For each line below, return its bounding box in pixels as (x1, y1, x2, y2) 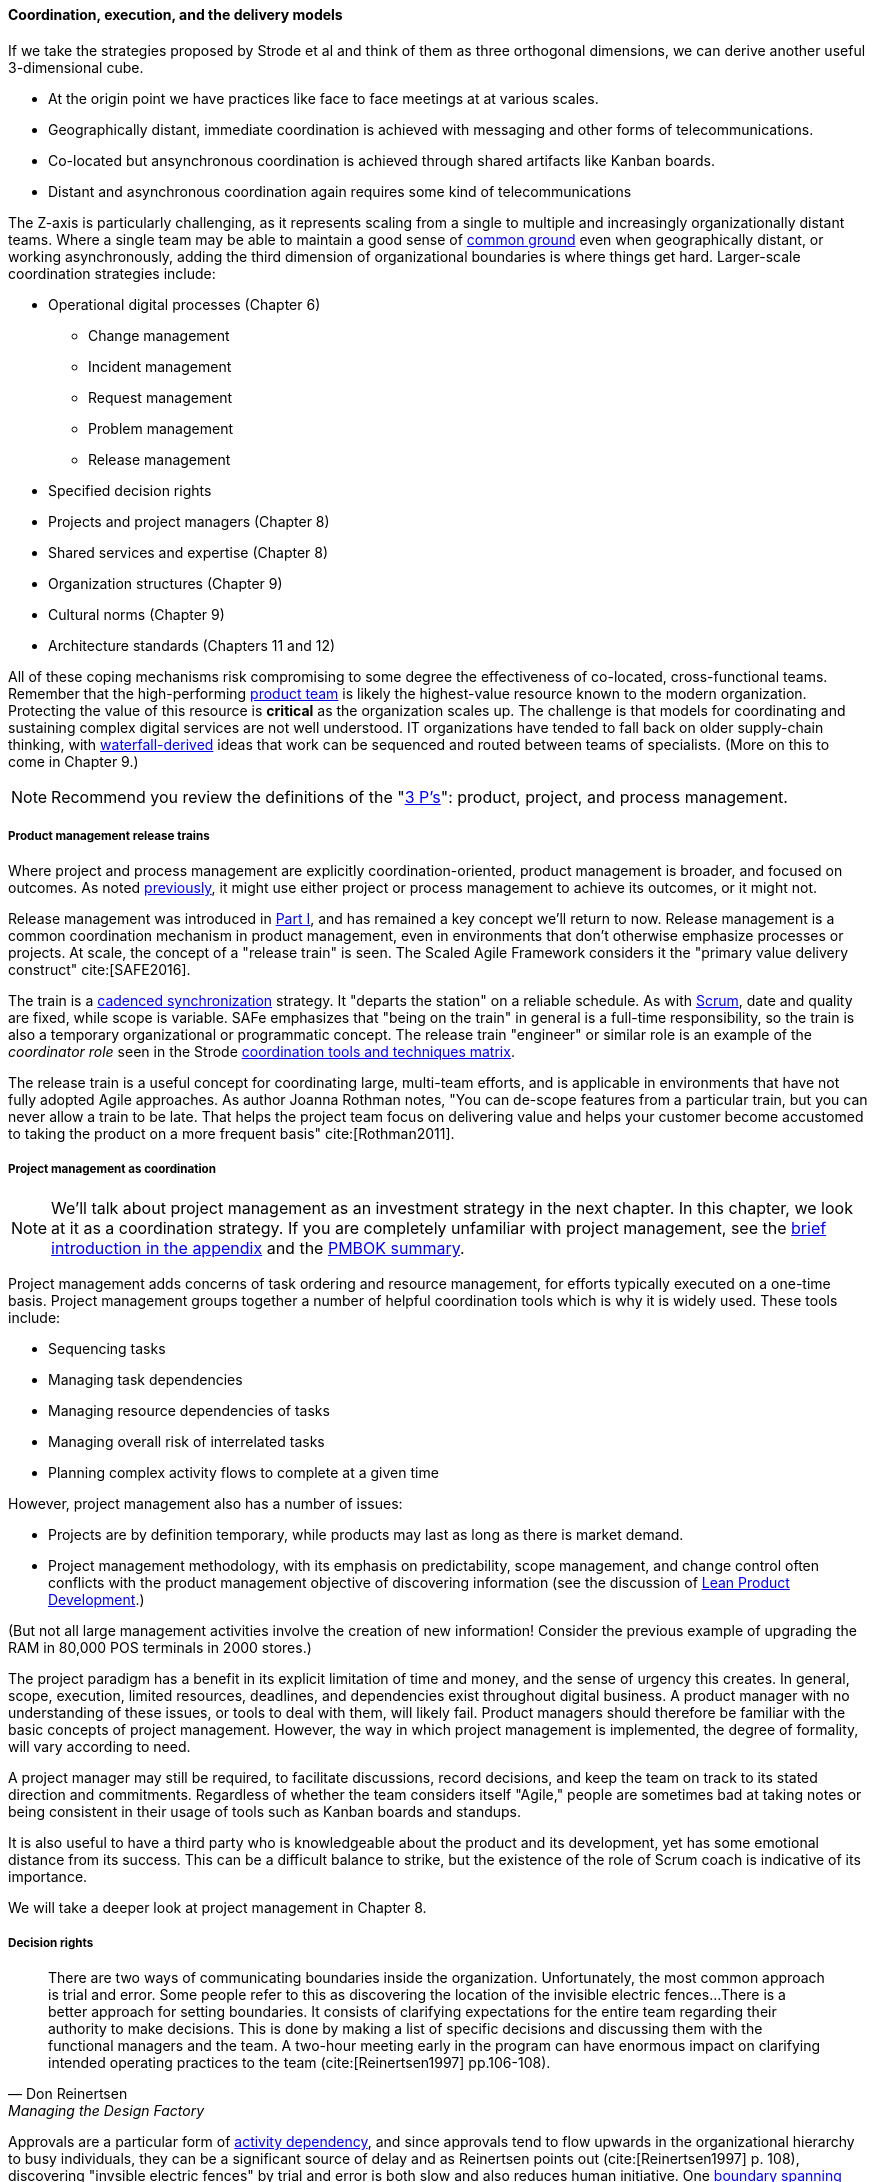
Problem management (88, 419, 233, 437)
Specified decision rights (48, 481, 212, 499)
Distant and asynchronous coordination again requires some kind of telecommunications (48, 182, 632, 200)
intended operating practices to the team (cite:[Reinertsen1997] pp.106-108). (48, 2053, 551, 2071)
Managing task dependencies (48, 1371, 243, 1389)
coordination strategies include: (8, 264, 216, 282)
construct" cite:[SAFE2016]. (8, 961, 191, 979)
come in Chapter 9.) (8, 752, 139, 770)
